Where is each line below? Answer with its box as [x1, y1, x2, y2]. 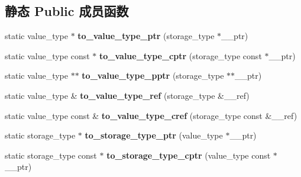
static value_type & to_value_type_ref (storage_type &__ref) [5, 89, 250, 101]
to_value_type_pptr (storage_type [82, 69, 224, 82]
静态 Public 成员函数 [5, 2, 129, 20]
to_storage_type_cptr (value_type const [106, 149, 271, 161]
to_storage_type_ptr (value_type [85, 129, 223, 141]
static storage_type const [5, 149, 97, 161]
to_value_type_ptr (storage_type [77, 30, 215, 42]
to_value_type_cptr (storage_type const [99, 49, 262, 62]
